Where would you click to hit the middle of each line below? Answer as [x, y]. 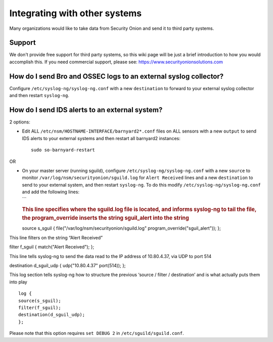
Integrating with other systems [76, 13]
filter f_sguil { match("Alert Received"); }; [52, 247]
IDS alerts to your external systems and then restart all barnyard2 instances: [101, 138]
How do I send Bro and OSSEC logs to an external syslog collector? [117, 76]
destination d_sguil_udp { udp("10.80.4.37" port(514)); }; [67, 266]
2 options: [20, 122]
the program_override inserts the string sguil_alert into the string [105, 218]
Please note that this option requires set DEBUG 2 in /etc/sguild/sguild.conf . [97, 333]
